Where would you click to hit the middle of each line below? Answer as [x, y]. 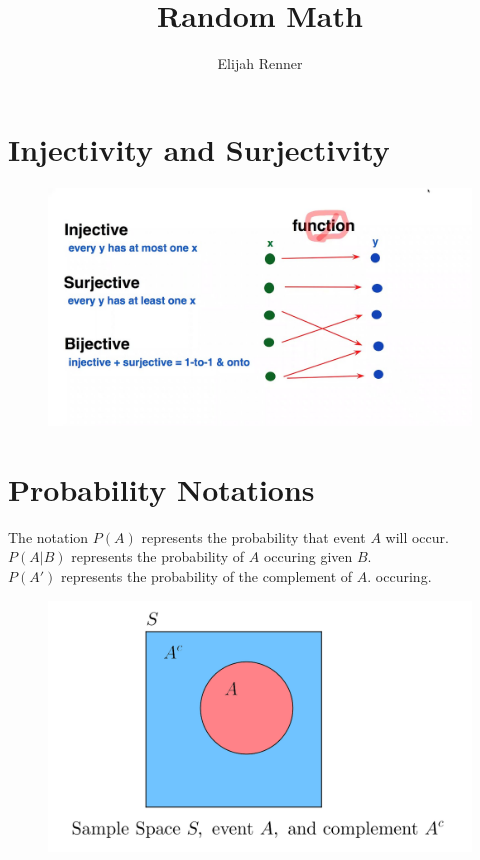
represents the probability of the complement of [206, 576]
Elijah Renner [260, 63]
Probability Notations [161, 488]
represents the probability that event [253, 536]
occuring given [308, 556]
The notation [48, 536]
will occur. [417, 536]
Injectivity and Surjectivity [199, 148]
